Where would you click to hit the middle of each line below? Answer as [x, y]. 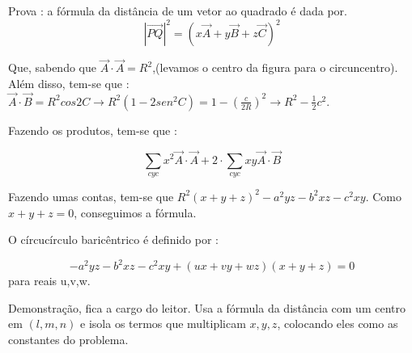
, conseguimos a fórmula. [135, 212]
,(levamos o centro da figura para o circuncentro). [275, 67]
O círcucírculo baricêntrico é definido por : [113, 240]
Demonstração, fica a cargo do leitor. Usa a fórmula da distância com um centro [207, 307]
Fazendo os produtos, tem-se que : [93, 130]
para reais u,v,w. [49, 281]
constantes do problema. [68, 339]
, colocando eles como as [338, 324]
